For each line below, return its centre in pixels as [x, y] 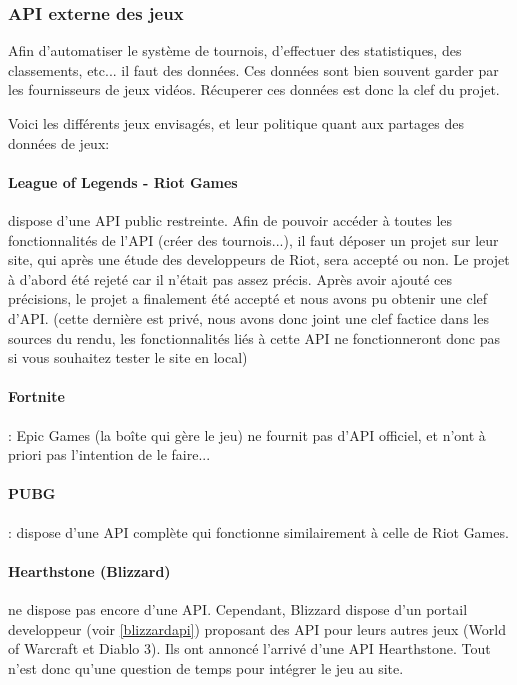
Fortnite [36, 396]
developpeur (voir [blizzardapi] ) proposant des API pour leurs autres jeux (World [257, 628]
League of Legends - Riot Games [123, 181]
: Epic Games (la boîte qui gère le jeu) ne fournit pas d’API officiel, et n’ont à [247, 434]
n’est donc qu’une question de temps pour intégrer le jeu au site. [206, 667]
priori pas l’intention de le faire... [109, 454]
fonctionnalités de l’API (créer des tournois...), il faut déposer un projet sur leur [253, 239]
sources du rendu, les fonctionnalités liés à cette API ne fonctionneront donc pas [254, 337]
